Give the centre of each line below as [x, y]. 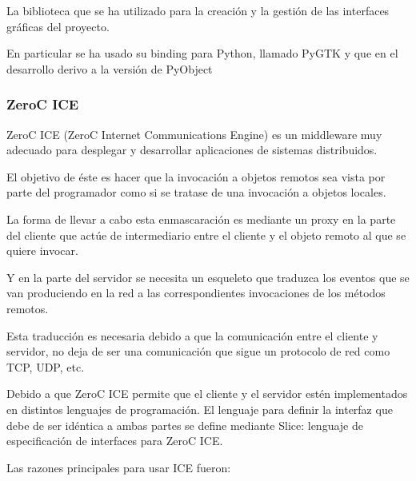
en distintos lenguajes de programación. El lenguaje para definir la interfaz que [200, 409]
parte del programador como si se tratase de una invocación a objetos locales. [196, 192]
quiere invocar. [42, 250]
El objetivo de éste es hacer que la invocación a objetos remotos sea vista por [196, 176]
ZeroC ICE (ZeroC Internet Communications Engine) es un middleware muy [194, 134]
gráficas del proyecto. [58, 26]
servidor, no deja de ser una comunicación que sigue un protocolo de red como [198, 351]
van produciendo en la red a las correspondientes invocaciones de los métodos [196, 293]
